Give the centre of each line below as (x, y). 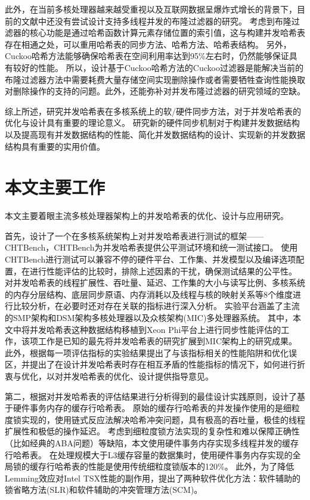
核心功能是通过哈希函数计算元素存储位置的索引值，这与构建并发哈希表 (167, 33)
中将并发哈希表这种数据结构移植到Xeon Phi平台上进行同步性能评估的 (147, 329)
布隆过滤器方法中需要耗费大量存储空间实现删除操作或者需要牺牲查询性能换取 (155, 79)
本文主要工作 (55, 187)
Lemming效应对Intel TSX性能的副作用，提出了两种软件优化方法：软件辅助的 (153, 478)
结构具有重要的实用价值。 (55, 146)
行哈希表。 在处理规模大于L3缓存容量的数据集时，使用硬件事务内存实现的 (149, 454)
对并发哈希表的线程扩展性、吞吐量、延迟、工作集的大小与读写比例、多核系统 (155, 283)
